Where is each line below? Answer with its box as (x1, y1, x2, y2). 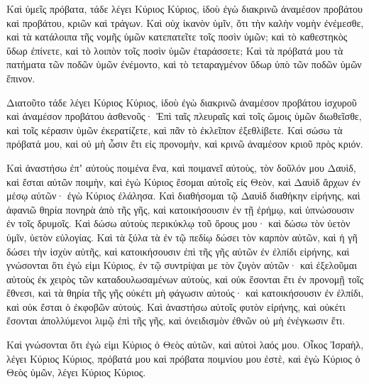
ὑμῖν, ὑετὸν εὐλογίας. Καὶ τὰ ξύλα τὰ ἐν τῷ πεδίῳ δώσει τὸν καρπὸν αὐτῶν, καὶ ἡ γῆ (6, 229, 358, 244)
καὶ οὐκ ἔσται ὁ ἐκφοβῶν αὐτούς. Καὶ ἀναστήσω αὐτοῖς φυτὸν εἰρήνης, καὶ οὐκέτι (6, 299, 346, 314)
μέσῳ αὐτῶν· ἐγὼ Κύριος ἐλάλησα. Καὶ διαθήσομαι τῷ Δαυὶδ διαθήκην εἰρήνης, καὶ (6, 188, 360, 203)
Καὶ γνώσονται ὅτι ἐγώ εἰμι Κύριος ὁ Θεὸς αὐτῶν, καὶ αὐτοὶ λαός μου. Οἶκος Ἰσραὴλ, (6, 337, 364, 352)
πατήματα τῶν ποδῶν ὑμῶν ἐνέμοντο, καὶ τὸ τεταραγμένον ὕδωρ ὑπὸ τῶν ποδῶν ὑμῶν (6, 57, 362, 72)
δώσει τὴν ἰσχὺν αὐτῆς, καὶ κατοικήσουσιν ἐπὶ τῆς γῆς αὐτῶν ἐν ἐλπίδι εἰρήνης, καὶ (6, 243, 350, 258)
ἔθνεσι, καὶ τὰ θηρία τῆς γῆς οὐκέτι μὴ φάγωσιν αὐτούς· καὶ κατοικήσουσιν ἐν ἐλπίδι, (6, 285, 364, 300)
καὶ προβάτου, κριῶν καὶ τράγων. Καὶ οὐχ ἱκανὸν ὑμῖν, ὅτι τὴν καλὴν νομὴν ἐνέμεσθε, (6, 15, 364, 30)
